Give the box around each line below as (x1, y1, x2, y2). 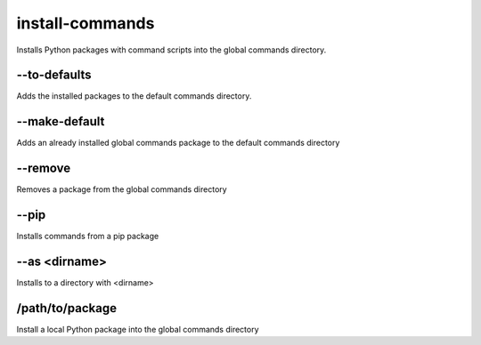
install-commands (16, 13, 155, 33)
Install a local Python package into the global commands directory (16, 324, 259, 334)
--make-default (16, 114, 105, 129)
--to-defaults (16, 68, 93, 83)
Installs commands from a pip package (16, 231, 159, 242)
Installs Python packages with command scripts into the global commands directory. (16, 44, 327, 55)
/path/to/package (16, 301, 118, 316)
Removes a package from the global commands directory (16, 184, 227, 195)
